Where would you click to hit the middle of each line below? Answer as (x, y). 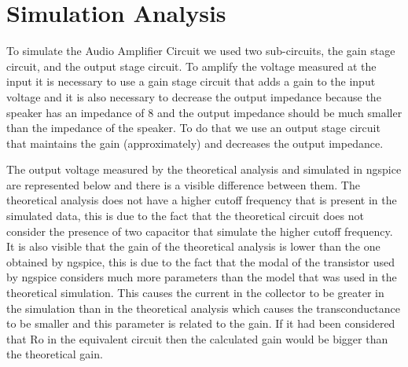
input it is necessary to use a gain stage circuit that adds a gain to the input (191, 81)
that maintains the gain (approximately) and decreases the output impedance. (195, 143)
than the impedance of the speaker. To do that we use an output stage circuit (193, 128)
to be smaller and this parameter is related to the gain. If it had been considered (201, 323)
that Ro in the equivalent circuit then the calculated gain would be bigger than (197, 338)
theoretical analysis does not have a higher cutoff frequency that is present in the (202, 200)
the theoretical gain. (55, 354)
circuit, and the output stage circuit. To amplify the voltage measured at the (191, 66)
